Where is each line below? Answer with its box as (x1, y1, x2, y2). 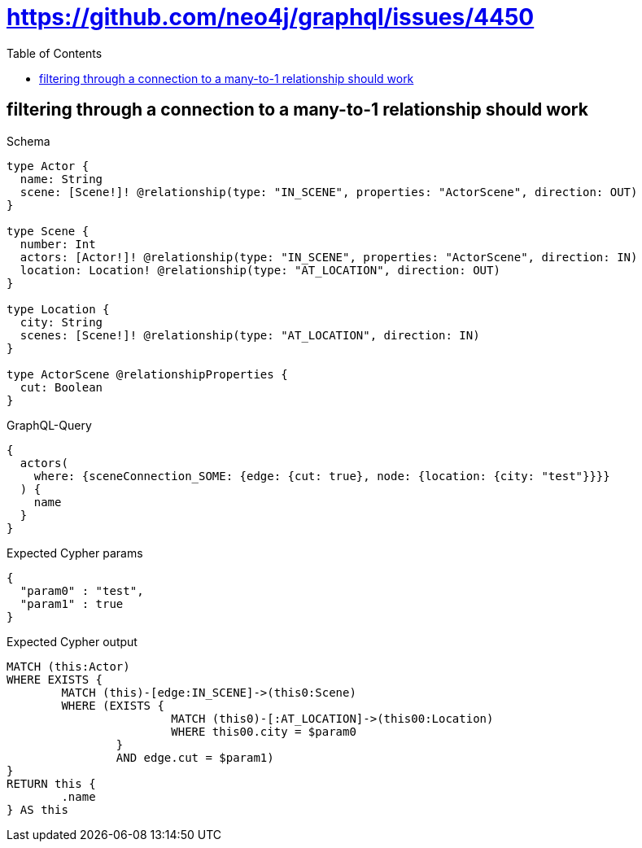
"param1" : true (20, 597, 124, 610)
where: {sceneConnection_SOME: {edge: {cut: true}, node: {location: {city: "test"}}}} (33, 469, 610, 483)
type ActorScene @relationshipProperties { (7, 367, 288, 381)
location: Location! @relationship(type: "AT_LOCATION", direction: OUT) (20, 263, 500, 277)
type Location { (7, 302, 110, 316)
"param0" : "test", (20, 584, 144, 597)
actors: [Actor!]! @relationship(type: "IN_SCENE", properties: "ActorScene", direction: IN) (20, 250, 638, 264)
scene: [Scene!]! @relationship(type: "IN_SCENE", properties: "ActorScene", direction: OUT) (20, 185, 638, 199)
